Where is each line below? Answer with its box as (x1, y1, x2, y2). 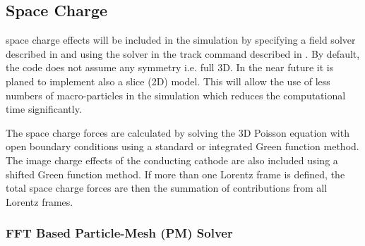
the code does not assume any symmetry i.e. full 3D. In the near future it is (6, 60, 334, 75)
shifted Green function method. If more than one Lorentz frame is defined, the (6, 166, 345, 181)
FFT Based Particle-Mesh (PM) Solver (6, 224, 233, 242)
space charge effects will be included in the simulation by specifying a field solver (6, 32, 356, 47)
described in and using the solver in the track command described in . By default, (6, 46, 360, 61)
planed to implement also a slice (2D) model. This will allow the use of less (6, 73, 330, 88)
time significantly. (6, 102, 82, 116)
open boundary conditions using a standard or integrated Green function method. (6, 139, 359, 154)
